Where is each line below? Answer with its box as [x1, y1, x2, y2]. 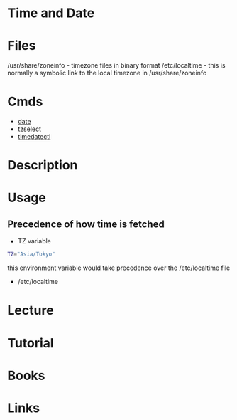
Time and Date [7, 5, 95, 21]
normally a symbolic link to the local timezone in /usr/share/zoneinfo [7, 69, 207, 78]
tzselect [17, 125, 41, 133]
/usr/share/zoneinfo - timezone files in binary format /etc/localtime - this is [7, 61, 226, 70]
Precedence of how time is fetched [7, 218, 165, 230]
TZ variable [17, 237, 52, 246]
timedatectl [17, 132, 51, 141]
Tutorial [7, 335, 55, 351]
